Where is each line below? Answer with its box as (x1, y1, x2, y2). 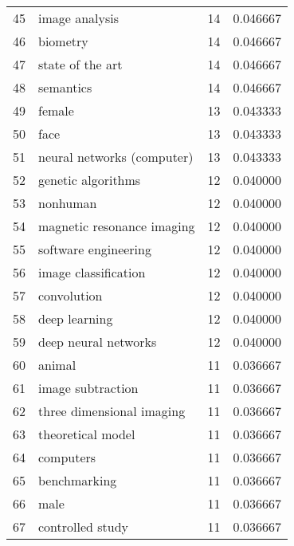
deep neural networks (38, 332, 157, 351)
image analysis (38, 9, 120, 27)
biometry (38, 32, 88, 50)
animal (38, 355, 76, 374)
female (38, 101, 74, 120)
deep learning (38, 309, 113, 328)
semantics (38, 78, 92, 96)
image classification (38, 263, 146, 281)
